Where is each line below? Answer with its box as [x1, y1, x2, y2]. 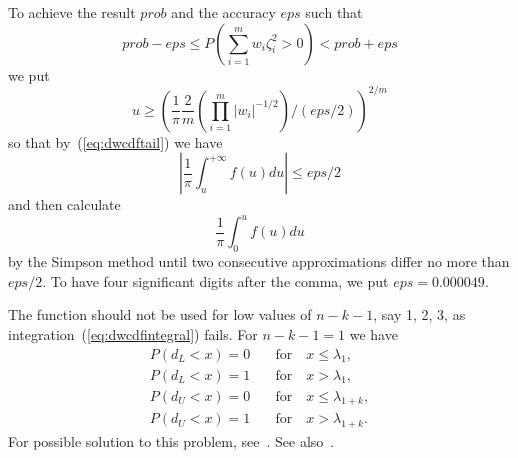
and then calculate [8, 194, 121, 215]
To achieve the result [8, 2, 136, 22]
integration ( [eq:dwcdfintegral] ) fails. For [8, 323, 258, 344]
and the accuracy [171, 2, 276, 22]
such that [305, 2, 363, 22]
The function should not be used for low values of [8, 304, 312, 325]
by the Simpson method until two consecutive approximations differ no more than [8, 251, 510, 272]
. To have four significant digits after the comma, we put [42, 270, 389, 291]
